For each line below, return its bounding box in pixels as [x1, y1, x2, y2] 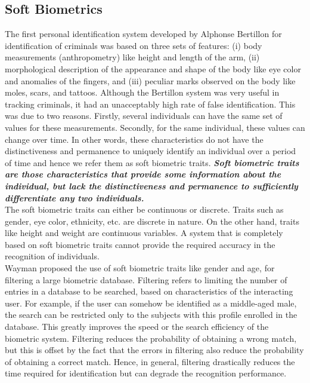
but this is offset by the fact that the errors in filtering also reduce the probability [5, 344, 304, 356]
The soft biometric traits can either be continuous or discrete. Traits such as [5, 203, 284, 216]
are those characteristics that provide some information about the [5, 168, 281, 180]
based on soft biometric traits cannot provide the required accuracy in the [5, 238, 275, 250]
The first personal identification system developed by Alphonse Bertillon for [5, 27, 282, 40]
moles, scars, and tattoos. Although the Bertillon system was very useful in [5, 86, 280, 99]
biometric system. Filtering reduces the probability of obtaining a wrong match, [5, 332, 297, 344]
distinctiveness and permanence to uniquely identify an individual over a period [5, 145, 296, 157]
